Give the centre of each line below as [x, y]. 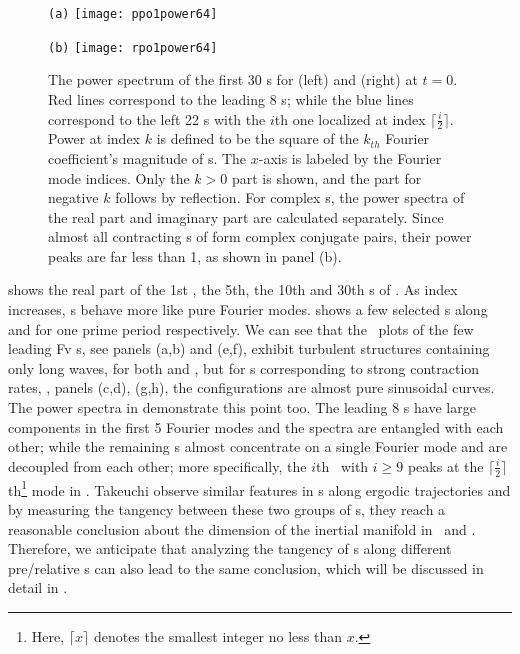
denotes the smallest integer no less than [218, 635]
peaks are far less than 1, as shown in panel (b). [195, 255]
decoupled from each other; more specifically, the [157, 465]
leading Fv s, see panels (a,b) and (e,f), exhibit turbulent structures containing [249, 348]
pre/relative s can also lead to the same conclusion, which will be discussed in [246, 567]
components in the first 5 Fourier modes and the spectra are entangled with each [256, 426]
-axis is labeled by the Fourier [350, 157]
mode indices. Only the [119, 177]
